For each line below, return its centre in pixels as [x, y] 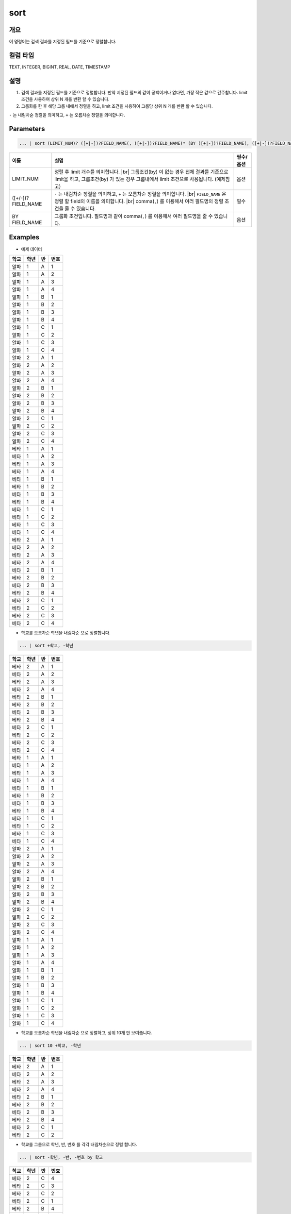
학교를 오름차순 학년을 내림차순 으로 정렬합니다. [66, 632]
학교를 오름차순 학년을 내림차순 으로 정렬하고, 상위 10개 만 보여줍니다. [87, 1032]
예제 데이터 [32, 249]
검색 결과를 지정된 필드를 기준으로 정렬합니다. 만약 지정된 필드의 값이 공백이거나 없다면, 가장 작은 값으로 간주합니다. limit [134, 92]
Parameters [27, 129]
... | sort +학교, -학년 [46, 645]
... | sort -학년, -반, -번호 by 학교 [61, 1157]
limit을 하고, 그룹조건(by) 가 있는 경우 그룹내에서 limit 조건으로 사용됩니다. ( [135, 179]
